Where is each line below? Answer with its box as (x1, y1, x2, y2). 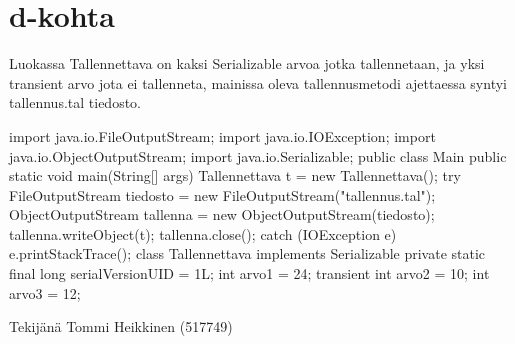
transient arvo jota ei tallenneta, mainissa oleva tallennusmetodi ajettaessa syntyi (9, 72, 507, 93)
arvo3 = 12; (9, 282, 81, 303)
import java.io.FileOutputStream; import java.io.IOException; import (9, 125, 436, 146)
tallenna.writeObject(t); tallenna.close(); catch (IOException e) (9, 223, 397, 244)
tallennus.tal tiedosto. (9, 92, 142, 113)
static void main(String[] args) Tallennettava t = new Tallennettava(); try (9, 165, 461, 186)
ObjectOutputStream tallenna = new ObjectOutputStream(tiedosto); (9, 204, 435, 225)
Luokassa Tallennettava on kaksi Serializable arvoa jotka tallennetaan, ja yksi (9, 53, 485, 74)
